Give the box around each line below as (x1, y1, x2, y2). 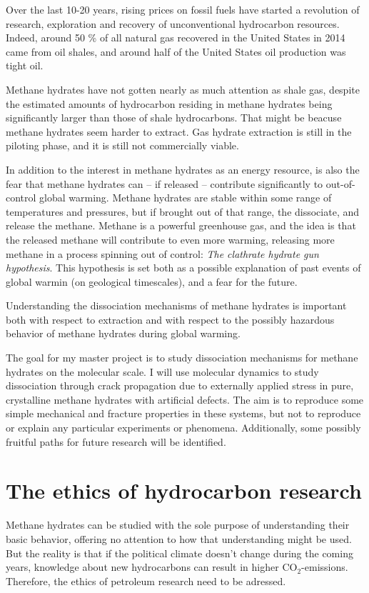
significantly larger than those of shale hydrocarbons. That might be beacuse (6, 110, 342, 125)
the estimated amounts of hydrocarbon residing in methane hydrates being (6, 96, 333, 111)
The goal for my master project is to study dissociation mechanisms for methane (6, 350, 358, 365)
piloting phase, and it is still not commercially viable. (6, 138, 239, 153)
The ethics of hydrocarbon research (6, 476, 362, 505)
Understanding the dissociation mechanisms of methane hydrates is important (6, 298, 347, 313)
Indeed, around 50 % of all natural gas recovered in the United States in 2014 (6, 30, 345, 45)
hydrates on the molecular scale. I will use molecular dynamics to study (6, 364, 319, 379)
